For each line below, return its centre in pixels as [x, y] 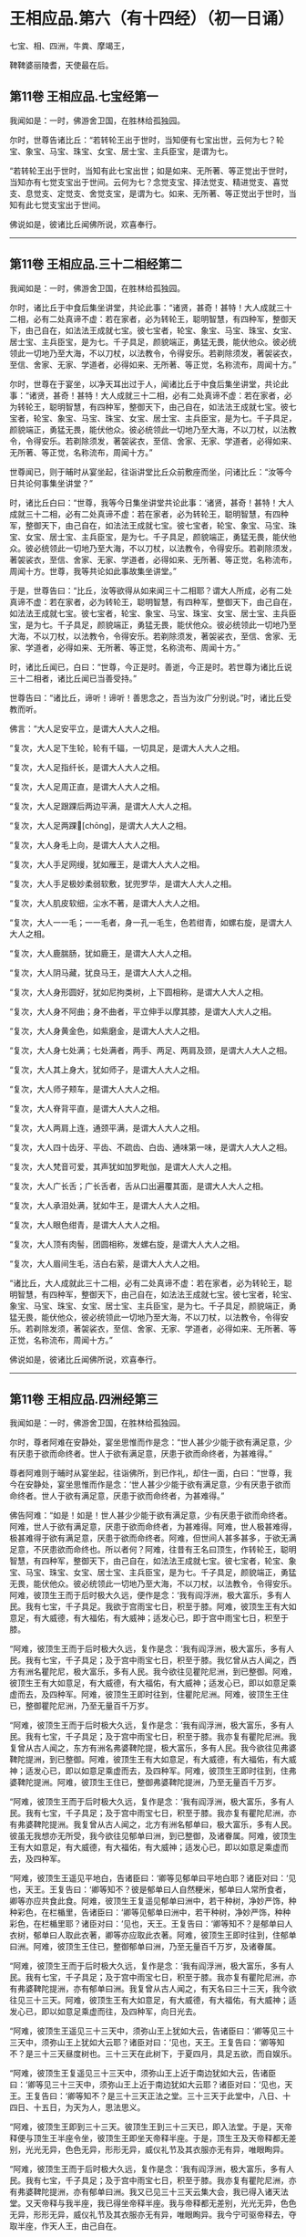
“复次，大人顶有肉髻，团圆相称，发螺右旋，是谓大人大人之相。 [127, 1244]
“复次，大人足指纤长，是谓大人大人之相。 [87, 767]
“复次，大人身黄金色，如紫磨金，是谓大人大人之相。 [107, 1030]
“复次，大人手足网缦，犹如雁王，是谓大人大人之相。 [107, 864]
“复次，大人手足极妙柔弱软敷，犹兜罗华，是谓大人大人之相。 [123, 883]
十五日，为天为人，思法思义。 [89, 2107]
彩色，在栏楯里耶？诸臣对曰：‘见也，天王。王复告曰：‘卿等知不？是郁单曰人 [151, 1924]
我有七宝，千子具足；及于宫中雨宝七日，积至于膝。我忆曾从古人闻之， [157, 1660]
